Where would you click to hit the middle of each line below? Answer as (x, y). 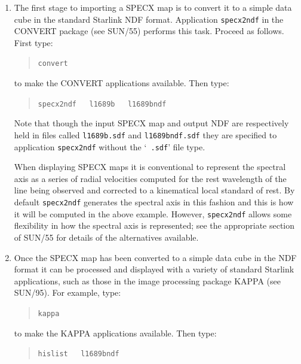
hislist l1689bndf (79, 354)
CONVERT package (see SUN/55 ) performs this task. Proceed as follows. (149, 31)
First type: (33, 42)
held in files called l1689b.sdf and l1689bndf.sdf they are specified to (145, 134)
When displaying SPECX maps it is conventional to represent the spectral (150, 167)
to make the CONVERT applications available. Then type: (122, 83)
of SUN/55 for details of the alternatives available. (106, 237)
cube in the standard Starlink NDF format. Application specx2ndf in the (149, 19)
